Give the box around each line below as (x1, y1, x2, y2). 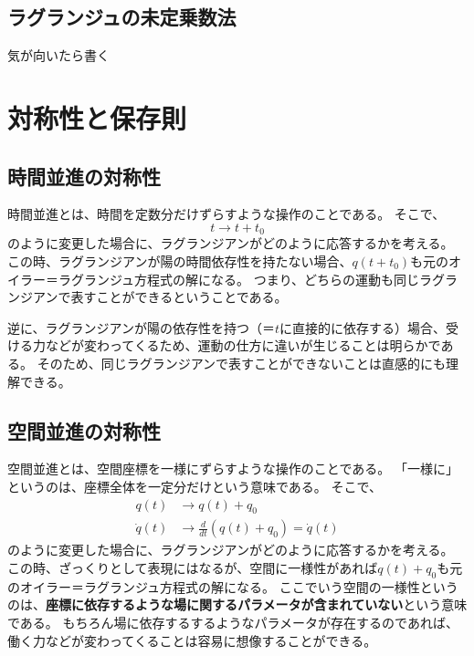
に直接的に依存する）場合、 (279, 318, 447, 337)
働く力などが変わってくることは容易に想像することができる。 (7, 630, 377, 650)
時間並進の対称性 (7, 161, 161, 190)
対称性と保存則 (7, 99, 187, 136)
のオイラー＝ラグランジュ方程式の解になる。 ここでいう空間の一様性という (7, 577, 458, 596)
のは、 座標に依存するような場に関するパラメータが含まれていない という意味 (7, 595, 468, 614)
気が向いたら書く (7, 46, 110, 65)
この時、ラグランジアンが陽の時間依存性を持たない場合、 (7, 252, 353, 271)
